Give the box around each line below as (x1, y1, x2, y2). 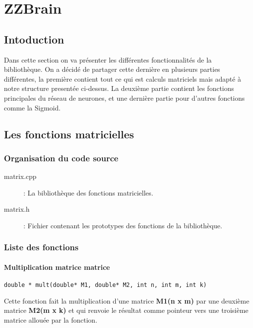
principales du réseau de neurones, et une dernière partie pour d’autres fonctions (4, 92, 245, 103)
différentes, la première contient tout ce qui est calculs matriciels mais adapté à (4, 73, 241, 84)
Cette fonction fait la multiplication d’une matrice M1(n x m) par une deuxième (4, 295, 250, 306)
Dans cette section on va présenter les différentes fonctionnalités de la (4, 54, 212, 65)
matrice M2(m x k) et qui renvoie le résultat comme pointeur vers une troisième (4, 305, 249, 315)
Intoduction (4, 31, 64, 46)
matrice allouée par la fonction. (4, 315, 98, 325)
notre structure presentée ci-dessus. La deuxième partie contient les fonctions (4, 83, 234, 93)
